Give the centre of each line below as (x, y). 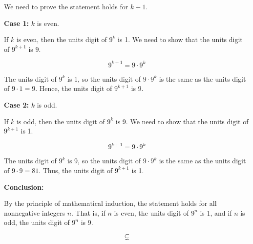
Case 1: (17, 23)
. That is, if (88, 212)
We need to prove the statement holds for (66, 6)
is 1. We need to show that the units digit (180, 39)
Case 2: (17, 105)
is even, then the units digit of (62, 39)
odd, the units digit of (37, 222)
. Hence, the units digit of (74, 88)
